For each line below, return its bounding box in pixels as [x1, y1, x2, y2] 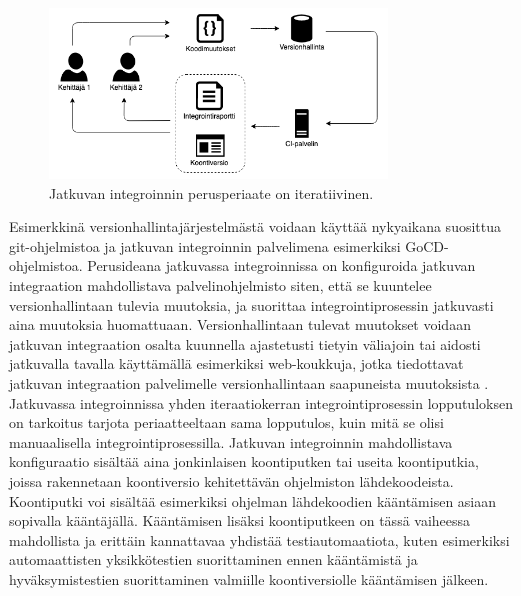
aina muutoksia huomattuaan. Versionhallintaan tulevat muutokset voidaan [9, 314, 471, 335]
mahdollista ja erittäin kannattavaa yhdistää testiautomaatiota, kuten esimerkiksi [9, 529, 510, 550]
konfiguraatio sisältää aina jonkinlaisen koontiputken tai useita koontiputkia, [9, 451, 479, 472]
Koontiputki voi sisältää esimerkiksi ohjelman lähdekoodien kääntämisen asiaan [9, 490, 497, 511]
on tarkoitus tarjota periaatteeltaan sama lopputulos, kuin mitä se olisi [9, 412, 444, 433]
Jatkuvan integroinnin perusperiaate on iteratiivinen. [49, 182, 374, 203]
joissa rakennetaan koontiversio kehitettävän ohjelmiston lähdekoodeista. [9, 470, 454, 491]
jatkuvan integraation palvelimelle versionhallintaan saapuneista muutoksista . [9, 372, 489, 393]
